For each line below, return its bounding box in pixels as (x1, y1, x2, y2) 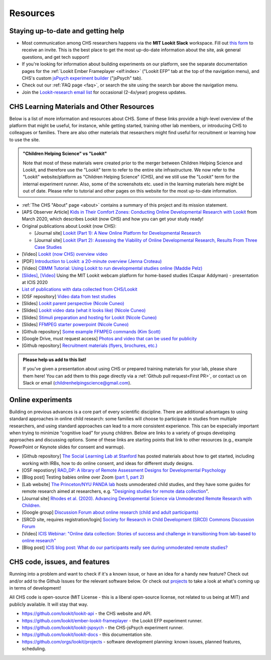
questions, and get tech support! (22, 54, 90, 60)
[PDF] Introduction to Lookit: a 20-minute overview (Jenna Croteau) (22, 258, 162, 264)
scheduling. (22, 646, 46, 652)
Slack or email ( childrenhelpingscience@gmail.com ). (23, 380, 131, 386)
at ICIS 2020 (22, 279, 48, 285)
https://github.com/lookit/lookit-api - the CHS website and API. (22, 611, 152, 617)
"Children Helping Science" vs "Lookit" (23, 151, 107, 157)
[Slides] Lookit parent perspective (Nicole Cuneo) (22, 301, 124, 307)
